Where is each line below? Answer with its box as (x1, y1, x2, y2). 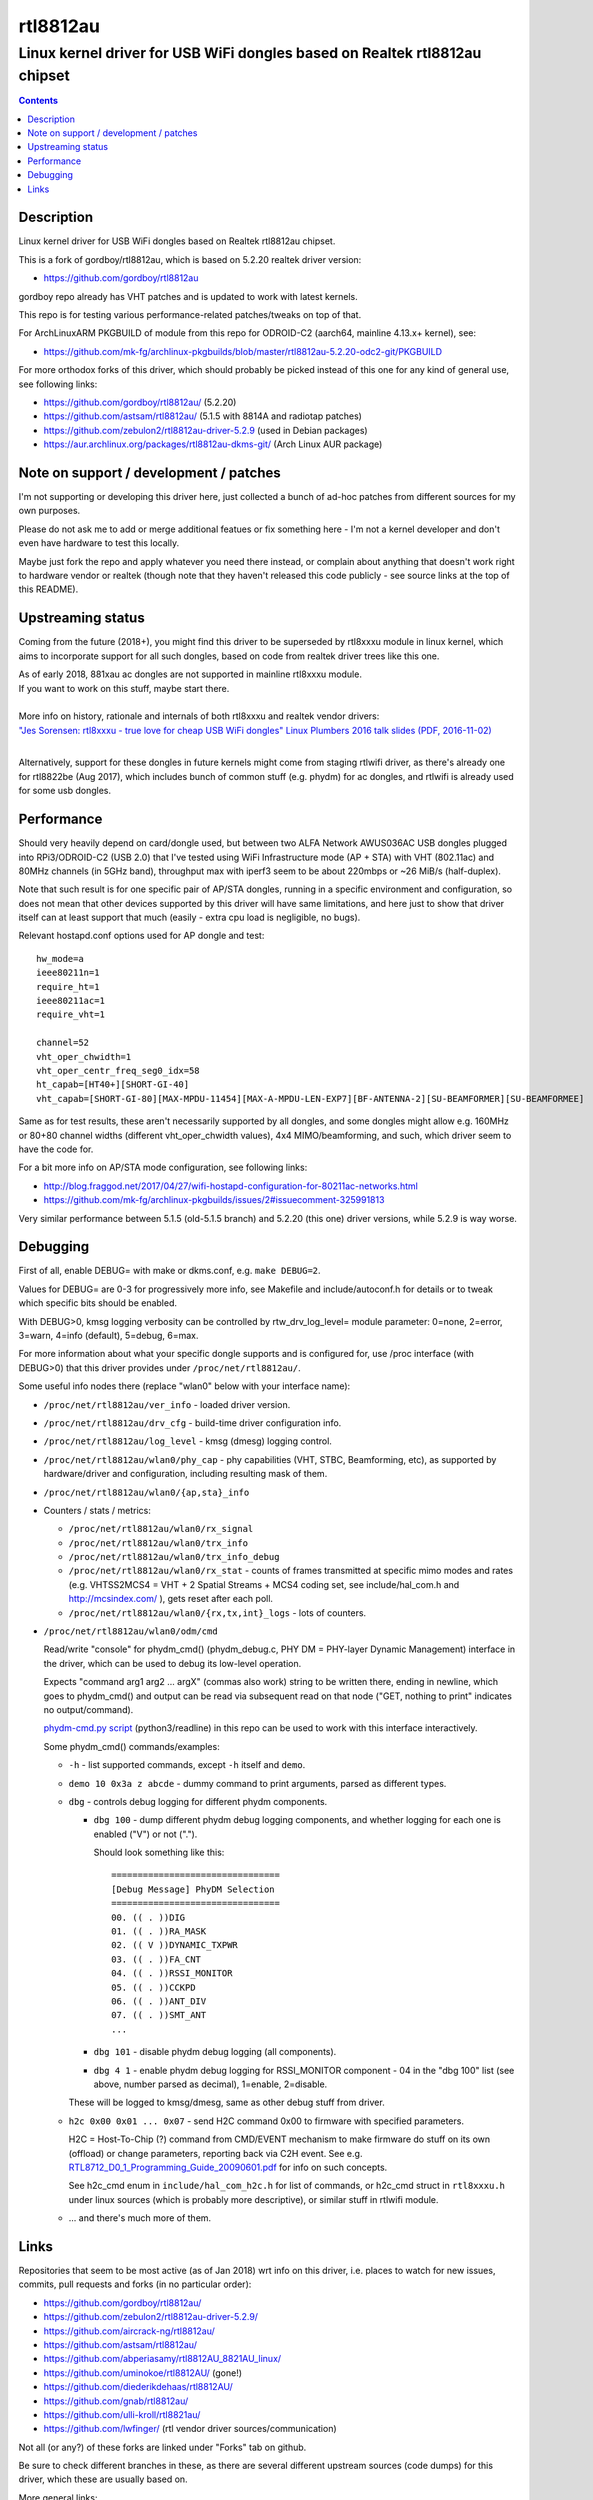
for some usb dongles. (18, 785, 112, 797)
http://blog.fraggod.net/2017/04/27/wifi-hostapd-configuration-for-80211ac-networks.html (43, 1180, 419, 1192)
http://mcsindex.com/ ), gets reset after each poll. (68, 1593, 274, 1605)
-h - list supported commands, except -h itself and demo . (68, 1759, 306, 1771)
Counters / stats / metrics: (43, 1504, 152, 1516)
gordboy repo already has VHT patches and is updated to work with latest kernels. (18, 290, 359, 302)
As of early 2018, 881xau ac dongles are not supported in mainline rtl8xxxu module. (18, 668, 362, 680)
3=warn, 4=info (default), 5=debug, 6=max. (18, 1329, 199, 1341)
